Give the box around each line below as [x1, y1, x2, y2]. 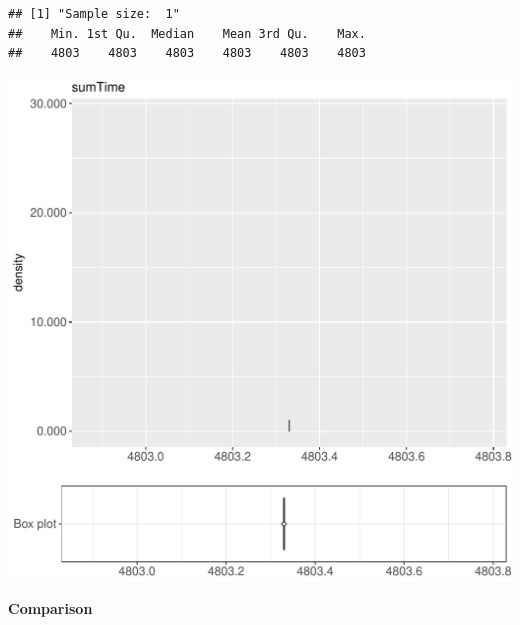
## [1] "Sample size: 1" [8, 7, 180, 21]
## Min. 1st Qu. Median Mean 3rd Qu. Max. [8, 26, 366, 41]
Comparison [8, 598, 93, 619]
